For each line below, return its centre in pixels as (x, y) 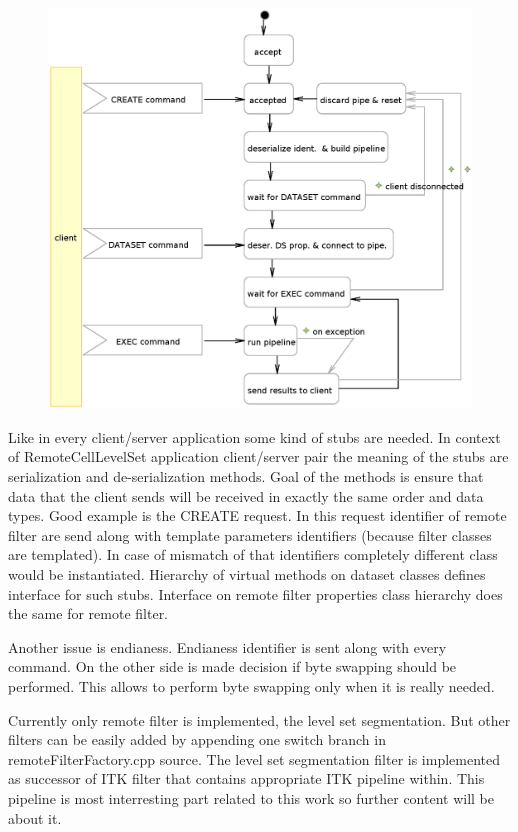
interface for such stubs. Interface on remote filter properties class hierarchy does (255, 593)
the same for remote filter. (88, 613)
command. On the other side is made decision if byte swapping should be (232, 666)
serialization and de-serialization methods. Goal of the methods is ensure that (246, 476)
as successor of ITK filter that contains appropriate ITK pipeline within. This (246, 778)
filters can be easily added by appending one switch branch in (197, 739)
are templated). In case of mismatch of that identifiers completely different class (253, 554)
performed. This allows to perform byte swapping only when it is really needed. (251, 685)
